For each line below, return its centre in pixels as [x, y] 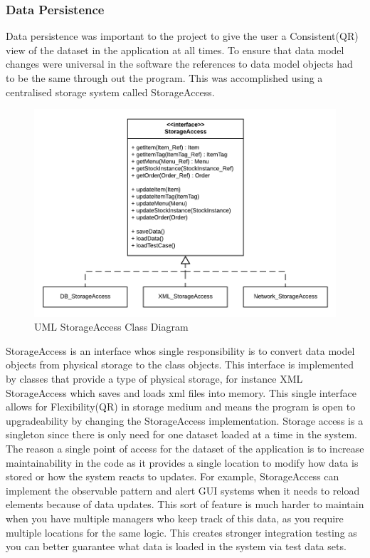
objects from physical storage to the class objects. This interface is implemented [180, 365]
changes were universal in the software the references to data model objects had [179, 64]
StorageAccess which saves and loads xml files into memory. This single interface [181, 392]
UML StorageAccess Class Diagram [111, 327]
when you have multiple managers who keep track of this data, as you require [175, 518]
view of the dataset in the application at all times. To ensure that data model [175, 50]
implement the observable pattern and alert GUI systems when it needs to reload [183, 490]
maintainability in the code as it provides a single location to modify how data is [182, 462]
